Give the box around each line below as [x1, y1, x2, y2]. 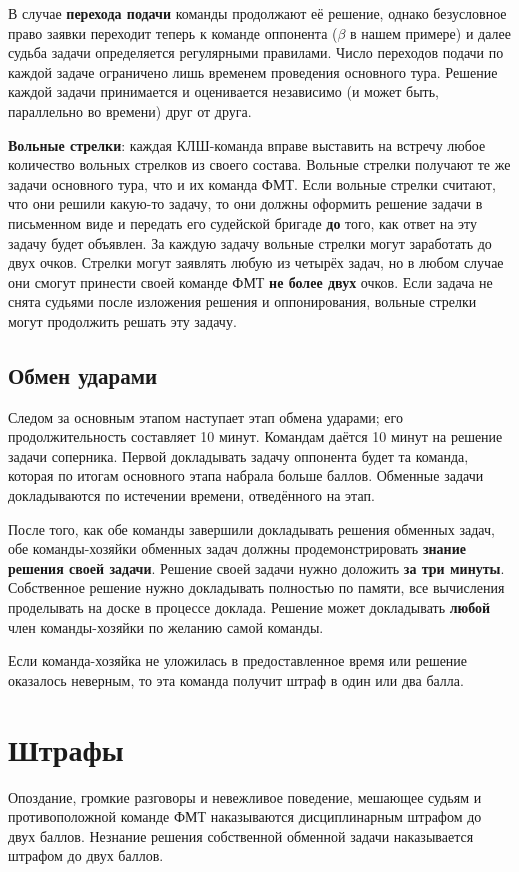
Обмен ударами [8, 359, 158, 390]
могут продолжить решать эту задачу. [8, 310, 237, 331]
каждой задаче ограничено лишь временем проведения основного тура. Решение [8, 61, 498, 82]
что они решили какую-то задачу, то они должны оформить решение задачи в [8, 193, 483, 214]
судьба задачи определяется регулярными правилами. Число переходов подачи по [8, 42, 504, 63]
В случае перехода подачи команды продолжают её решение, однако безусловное [8, 3, 507, 23]
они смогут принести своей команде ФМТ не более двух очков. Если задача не [8, 271, 493, 292]
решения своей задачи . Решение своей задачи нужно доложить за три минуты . [8, 557, 505, 578]
